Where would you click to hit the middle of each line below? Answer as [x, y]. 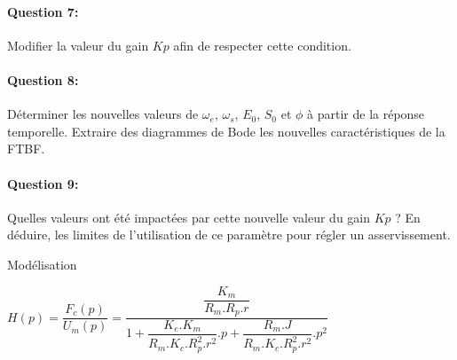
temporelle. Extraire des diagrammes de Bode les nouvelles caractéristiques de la [226, 131]
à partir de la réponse [366, 114]
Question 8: [43, 79]
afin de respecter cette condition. [262, 45]
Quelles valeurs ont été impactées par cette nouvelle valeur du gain [189, 217]
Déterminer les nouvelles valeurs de [103, 114]
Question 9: [43, 183]
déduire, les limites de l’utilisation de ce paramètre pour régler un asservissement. [229, 235]
